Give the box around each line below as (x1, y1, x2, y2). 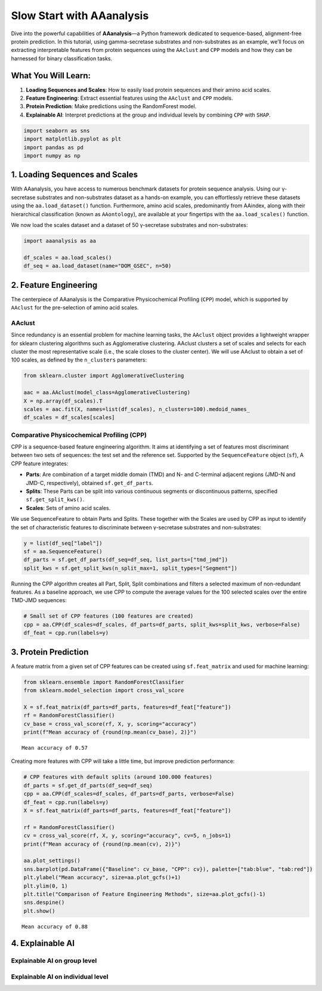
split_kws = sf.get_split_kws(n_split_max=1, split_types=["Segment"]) (23, 564, 238, 572)
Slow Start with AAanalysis (11, 9, 149, 22)
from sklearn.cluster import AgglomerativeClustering (23, 372, 184, 379)
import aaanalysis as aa (23, 238, 97, 244)
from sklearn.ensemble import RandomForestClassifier (23, 679, 184, 685)
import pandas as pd (23, 144, 83, 151)
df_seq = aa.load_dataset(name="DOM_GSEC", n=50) (23, 263, 172, 269)
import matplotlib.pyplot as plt (23, 136, 122, 143)
